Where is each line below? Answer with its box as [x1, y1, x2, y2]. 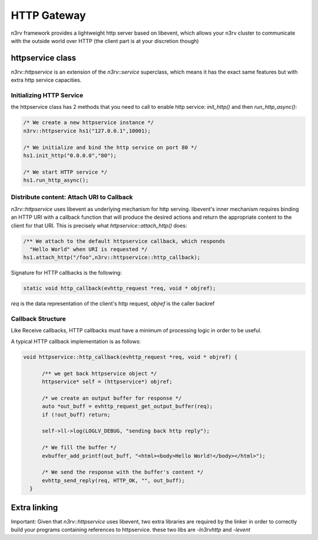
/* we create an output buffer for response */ [42, 395, 182, 401]
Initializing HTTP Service [11, 91, 84, 99]
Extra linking [11, 502, 58, 512]
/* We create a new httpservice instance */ [23, 119, 154, 126]
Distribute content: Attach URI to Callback [11, 193, 133, 201]
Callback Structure [11, 315, 66, 323]
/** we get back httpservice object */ [42, 370, 157, 376]
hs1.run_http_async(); [23, 177, 89, 184]
